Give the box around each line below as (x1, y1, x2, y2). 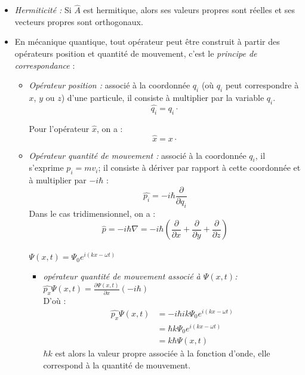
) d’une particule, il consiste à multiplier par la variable (61, 91, 264, 103)
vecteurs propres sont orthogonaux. (14, 15, 143, 27)
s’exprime (29, 161, 64, 174)
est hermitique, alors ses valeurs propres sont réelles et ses (83, 4, 295, 16)
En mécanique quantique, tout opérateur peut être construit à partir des (14, 35, 280, 48)
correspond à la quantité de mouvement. (43, 358, 191, 371)
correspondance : (14, 59, 75, 71)
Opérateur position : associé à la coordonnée (29, 79, 190, 91)
